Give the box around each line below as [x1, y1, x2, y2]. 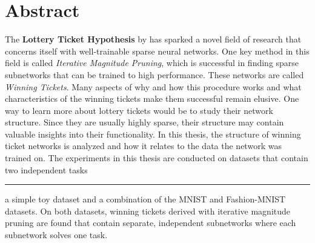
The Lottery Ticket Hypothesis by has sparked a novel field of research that [5, 33, 302, 45]
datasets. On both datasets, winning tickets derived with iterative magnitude [5, 204, 291, 217]
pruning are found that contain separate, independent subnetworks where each [5, 216, 296, 229]
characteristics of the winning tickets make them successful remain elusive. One [5, 92, 299, 105]
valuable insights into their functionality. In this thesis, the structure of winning [5, 127, 301, 140]
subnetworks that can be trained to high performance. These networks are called [5, 68, 304, 81]
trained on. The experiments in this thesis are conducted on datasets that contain [5, 151, 308, 164]
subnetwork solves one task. [5, 228, 108, 241]
